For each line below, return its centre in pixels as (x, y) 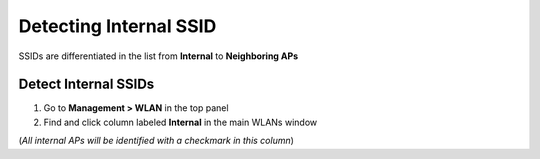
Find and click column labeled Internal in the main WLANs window (180, 122)
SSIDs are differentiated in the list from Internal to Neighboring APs (158, 56)
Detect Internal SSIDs (86, 84)
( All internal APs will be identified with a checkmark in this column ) (156, 141)
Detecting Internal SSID (117, 26)
